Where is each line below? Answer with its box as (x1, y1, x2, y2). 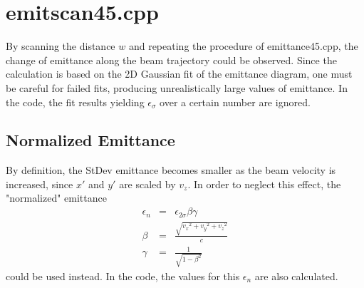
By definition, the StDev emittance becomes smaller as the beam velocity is (6, 163, 336, 178)
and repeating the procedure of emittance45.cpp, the (128, 38, 358, 53)
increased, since (6, 176, 73, 191)
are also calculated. (254, 268, 338, 283)
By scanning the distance (6, 38, 115, 53)
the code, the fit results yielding (6, 94, 145, 109)
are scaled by (119, 176, 176, 191)
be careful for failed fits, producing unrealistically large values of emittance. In (6, 80, 348, 95)
